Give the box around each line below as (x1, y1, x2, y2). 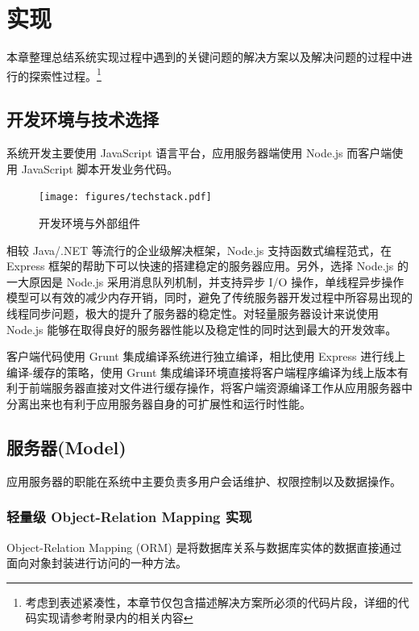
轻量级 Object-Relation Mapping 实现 (6, 507, 252, 527)
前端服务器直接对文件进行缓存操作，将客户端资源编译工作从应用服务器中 (28, 379, 413, 396)
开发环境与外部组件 (39, 215, 140, 232)
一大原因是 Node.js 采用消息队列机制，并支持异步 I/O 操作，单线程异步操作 (6, 273, 404, 290)
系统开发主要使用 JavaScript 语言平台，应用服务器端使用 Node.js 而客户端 (6, 144, 392, 161)
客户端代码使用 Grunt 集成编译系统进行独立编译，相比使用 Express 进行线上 (6, 348, 406, 365)
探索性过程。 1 (28, 65, 102, 84)
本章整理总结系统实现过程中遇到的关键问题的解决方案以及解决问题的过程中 (6, 48, 401, 65)
